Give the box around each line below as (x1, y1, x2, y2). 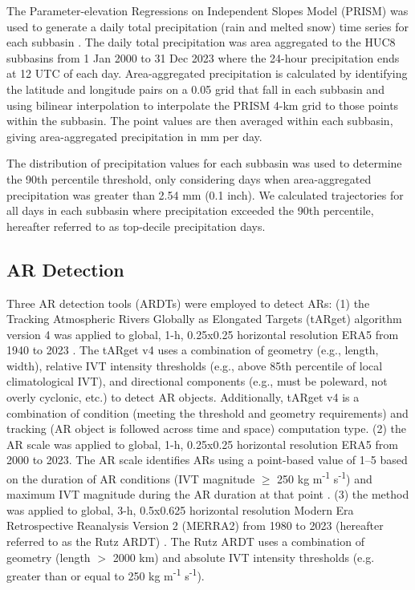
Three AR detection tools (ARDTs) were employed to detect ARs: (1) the (6, 294, 370, 311)
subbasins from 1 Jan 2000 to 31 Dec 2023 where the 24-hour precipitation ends (6, 49, 400, 66)
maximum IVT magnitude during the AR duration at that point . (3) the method (6, 486, 409, 503)
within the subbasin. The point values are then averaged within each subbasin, (6, 112, 393, 129)
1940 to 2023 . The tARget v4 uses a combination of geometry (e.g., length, (6, 341, 379, 358)
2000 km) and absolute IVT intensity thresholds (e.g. (112, 548, 375, 565)
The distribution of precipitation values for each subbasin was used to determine (6, 155, 402, 172)
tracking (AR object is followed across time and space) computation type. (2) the (6, 420, 406, 437)
